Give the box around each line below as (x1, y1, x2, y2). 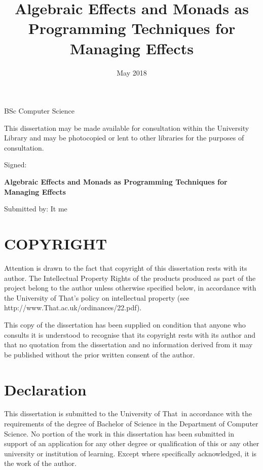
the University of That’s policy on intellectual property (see (4, 292, 190, 303)
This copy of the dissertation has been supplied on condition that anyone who (4, 319, 246, 330)
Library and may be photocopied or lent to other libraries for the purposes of (4, 132, 244, 143)
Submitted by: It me (4, 203, 67, 214)
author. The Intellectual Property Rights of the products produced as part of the (4, 272, 256, 283)
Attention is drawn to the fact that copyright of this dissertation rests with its (4, 262, 247, 273)
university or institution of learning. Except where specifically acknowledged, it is (4, 448, 257, 458)
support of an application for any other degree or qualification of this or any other (4, 438, 259, 449)
